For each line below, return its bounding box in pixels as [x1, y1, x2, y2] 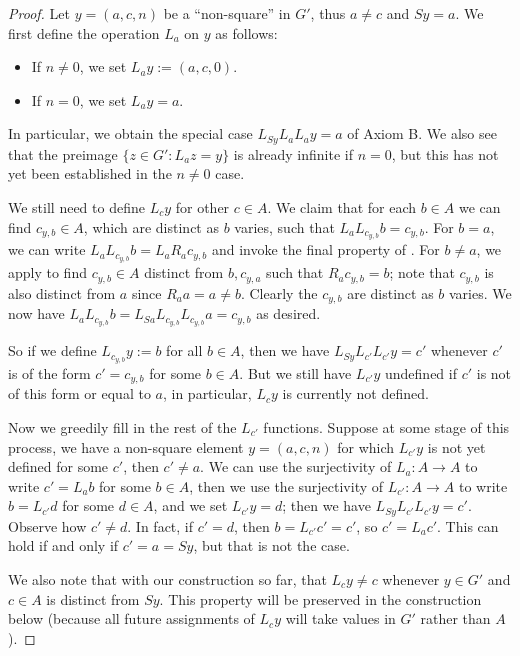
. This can [437, 515, 499, 536]
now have [8, 303, 65, 324]
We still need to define [8, 197, 145, 218]
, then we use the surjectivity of [189, 475, 384, 496]
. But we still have [239, 362, 352, 383]
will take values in [285, 608, 396, 629]
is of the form [8, 362, 91, 383]
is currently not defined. [282, 383, 429, 404]
